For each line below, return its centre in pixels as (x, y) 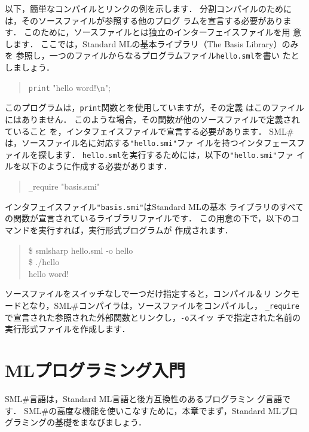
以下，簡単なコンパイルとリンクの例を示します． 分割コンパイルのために (149, 8)
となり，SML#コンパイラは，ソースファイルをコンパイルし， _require (160, 305)
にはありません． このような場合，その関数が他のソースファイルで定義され (152, 119)
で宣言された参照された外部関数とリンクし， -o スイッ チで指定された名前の (153, 317)
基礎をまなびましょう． (100, 422)
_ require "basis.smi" (64, 186)
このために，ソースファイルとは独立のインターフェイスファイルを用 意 (163, 32)
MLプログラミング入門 (95, 370)
